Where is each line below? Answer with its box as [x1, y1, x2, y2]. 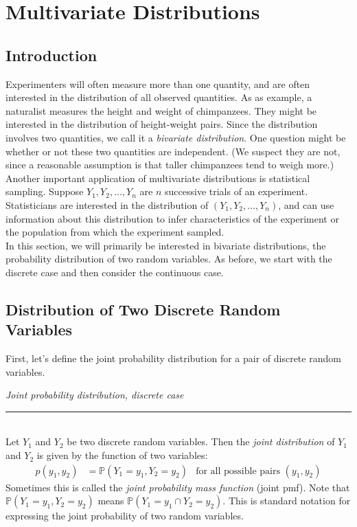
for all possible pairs [196, 466, 280, 476]
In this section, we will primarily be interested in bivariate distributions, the [5, 238, 326, 252]
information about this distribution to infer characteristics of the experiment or [5, 211, 339, 225]
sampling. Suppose [5, 184, 84, 199]
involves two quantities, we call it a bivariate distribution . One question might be [5, 130, 346, 144]
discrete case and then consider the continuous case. [5, 265, 224, 279]
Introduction [5, 44, 97, 65]
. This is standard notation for [222, 493, 351, 508]
